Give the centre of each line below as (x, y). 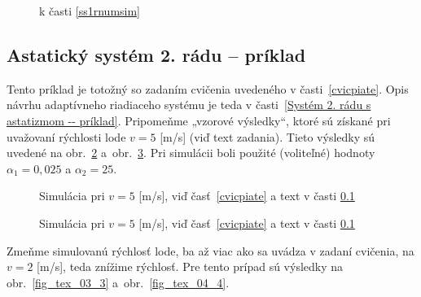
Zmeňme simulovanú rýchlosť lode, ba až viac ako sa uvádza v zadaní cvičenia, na (210, 250)
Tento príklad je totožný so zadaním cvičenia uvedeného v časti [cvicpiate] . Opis (208, 88)
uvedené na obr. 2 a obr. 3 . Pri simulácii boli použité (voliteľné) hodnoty (191, 153)
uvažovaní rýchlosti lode (66, 136)
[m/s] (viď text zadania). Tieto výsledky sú (268, 136)
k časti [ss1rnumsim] (90, 11)
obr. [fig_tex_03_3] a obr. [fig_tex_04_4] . (118, 282)
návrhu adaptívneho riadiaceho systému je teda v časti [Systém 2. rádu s (189, 105)
